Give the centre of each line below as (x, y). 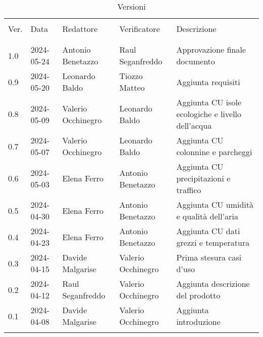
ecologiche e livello (209, 114)
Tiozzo (131, 76)
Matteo (132, 87)
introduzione (198, 322)
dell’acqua (194, 125)
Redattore (80, 29)
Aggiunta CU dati (208, 231)
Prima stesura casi (209, 257)
